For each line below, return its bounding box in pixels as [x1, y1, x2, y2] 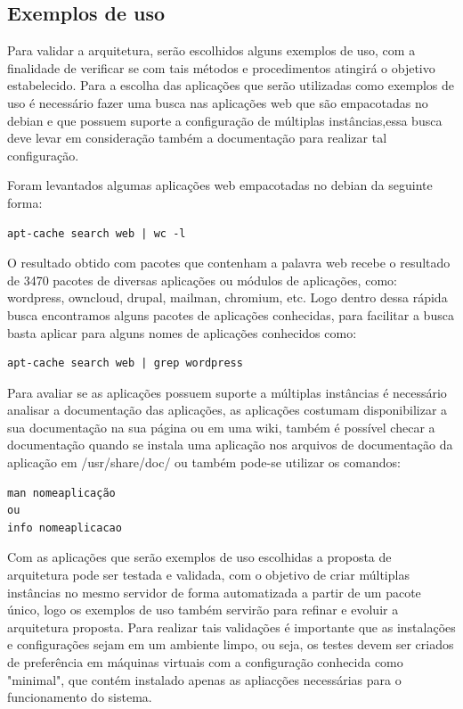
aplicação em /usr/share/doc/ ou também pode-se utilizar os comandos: [7, 453, 401, 472]
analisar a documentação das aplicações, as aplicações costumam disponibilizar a [7, 400, 448, 419]
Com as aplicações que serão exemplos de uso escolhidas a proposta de [7, 548, 392, 566]
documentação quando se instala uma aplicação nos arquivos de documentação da [7, 435, 453, 454]
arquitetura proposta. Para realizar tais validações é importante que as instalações [7, 617, 456, 636]
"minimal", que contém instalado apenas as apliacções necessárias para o [7, 670, 402, 688]
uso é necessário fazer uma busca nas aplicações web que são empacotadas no [7, 93, 428, 111]
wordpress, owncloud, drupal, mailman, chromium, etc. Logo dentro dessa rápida [7, 288, 448, 307]
